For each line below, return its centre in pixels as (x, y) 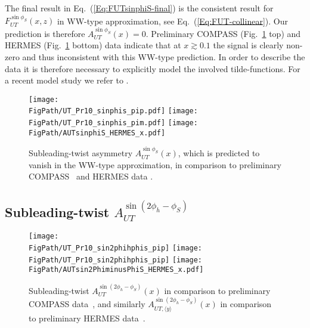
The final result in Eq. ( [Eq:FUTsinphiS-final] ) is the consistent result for (139, 8)
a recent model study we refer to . (67, 80)
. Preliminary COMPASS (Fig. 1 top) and (223, 33)
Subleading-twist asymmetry (81, 153)
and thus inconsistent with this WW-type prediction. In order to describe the (164, 56)
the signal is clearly (248, 45)
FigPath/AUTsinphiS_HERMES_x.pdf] (97, 133)
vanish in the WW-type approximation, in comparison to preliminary (155, 164)
